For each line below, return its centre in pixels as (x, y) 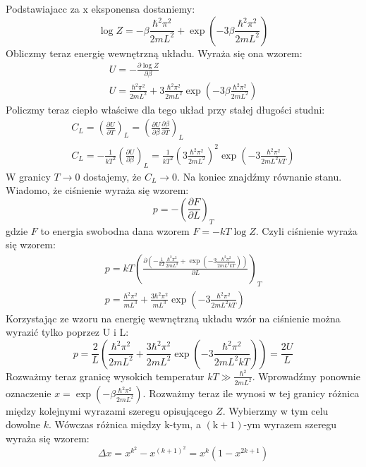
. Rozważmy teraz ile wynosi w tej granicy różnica (251, 393)
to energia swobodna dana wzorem (115, 230)
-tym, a (185, 424)
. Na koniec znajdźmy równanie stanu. (260, 176)
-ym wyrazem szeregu (290, 424)
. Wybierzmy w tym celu (275, 410)
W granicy (28, 176)
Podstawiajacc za (43, 8)
